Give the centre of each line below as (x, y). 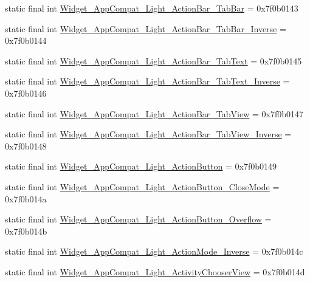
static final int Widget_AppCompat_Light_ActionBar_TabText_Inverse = (147, 81)
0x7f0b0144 (26, 40)
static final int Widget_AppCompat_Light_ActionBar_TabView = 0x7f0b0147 (154, 113)
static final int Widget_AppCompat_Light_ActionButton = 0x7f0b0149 (141, 166)
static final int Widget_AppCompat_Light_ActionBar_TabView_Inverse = (148, 134)
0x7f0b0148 (26, 146)
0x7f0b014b (26, 231)
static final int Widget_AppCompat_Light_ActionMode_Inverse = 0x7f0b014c (154, 251)
